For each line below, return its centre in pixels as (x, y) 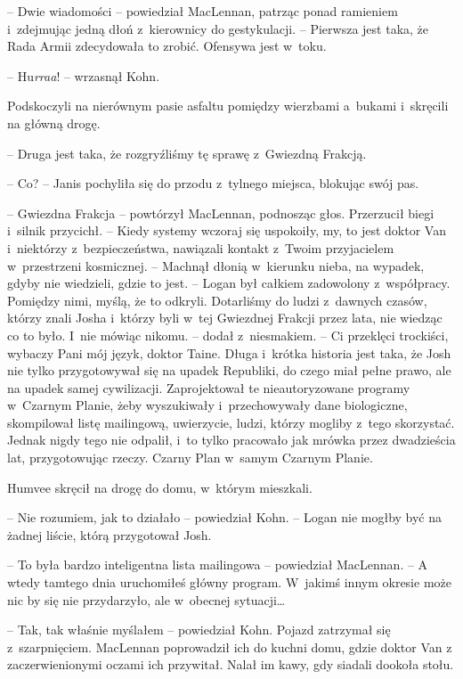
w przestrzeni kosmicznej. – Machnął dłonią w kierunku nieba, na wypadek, (216, 265)
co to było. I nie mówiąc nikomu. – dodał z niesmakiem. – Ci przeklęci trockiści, (228, 335)
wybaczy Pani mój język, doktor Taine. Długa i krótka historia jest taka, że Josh (229, 352)
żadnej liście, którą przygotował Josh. (110, 534)
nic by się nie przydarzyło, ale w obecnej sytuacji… (146, 599)
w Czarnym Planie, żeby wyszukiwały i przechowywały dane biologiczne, (207, 405)
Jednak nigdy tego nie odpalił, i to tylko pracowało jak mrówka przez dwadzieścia (231, 440)
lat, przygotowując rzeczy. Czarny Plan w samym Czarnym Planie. (190, 458)
